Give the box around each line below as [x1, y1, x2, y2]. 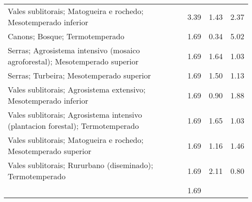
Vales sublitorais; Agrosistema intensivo [8, 109, 142, 120]
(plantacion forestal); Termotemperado [8, 120, 139, 131]
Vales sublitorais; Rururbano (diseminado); [8, 159, 153, 171]
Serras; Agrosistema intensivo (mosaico [8, 45, 140, 56]
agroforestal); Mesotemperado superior [8, 56, 139, 67]
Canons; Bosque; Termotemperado [8, 31, 125, 42]
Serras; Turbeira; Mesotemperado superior [8, 70, 151, 81]
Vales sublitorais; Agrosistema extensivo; [8, 84, 146, 95]
